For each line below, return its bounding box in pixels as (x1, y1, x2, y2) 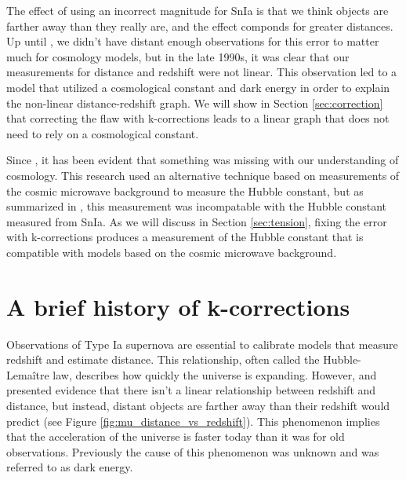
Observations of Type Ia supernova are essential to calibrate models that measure (6, 335, 398, 352)
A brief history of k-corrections (6, 290, 350, 322)
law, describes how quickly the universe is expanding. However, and (53, 366, 377, 383)
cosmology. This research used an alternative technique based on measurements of (6, 167, 400, 183)
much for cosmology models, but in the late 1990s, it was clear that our (6, 48, 350, 64)
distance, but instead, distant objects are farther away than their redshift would (6, 398, 390, 413)
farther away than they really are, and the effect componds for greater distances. (6, 17, 393, 34)
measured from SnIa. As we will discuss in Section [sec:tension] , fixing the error (6, 213, 387, 229)
